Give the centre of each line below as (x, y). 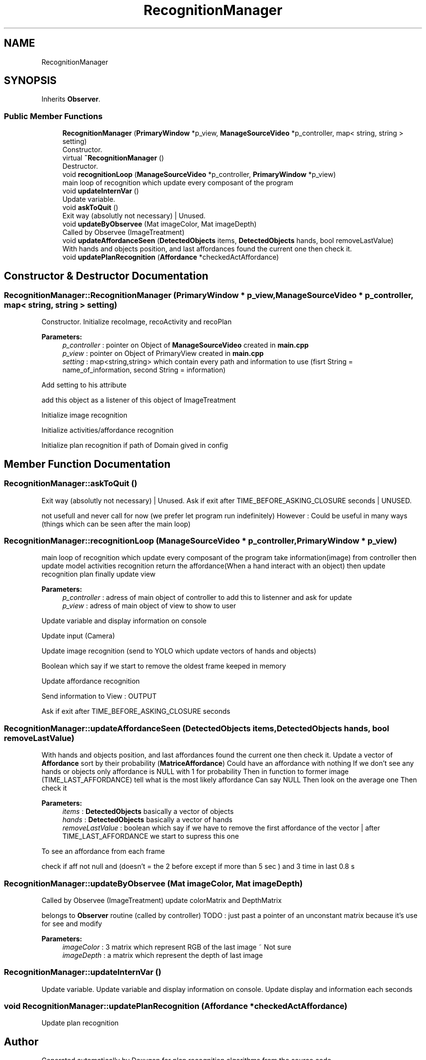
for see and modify (72, 923)
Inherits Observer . (71, 99)
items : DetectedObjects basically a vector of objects (148, 812)
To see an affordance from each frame (103, 851)
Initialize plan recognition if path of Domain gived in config (135, 445)
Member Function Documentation (87, 464)
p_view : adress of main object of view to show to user (149, 606)
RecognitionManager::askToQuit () (71, 484)
